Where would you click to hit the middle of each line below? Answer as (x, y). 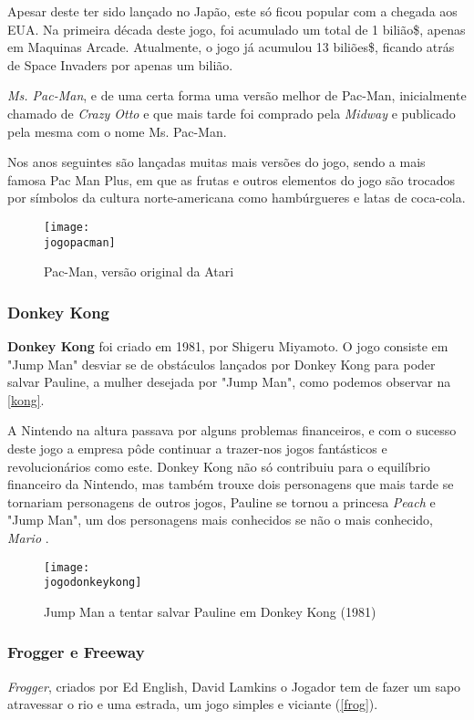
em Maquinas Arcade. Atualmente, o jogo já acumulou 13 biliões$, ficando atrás (231, 47)
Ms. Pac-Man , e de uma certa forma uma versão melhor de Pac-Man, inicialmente (237, 95)
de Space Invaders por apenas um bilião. (120, 64)
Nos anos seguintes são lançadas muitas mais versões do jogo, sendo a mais (216, 162)
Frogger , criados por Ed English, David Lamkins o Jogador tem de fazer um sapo (234, 686)
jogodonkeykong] (93, 583)
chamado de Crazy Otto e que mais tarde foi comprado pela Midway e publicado (232, 113)
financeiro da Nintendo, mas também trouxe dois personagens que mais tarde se (231, 484)
